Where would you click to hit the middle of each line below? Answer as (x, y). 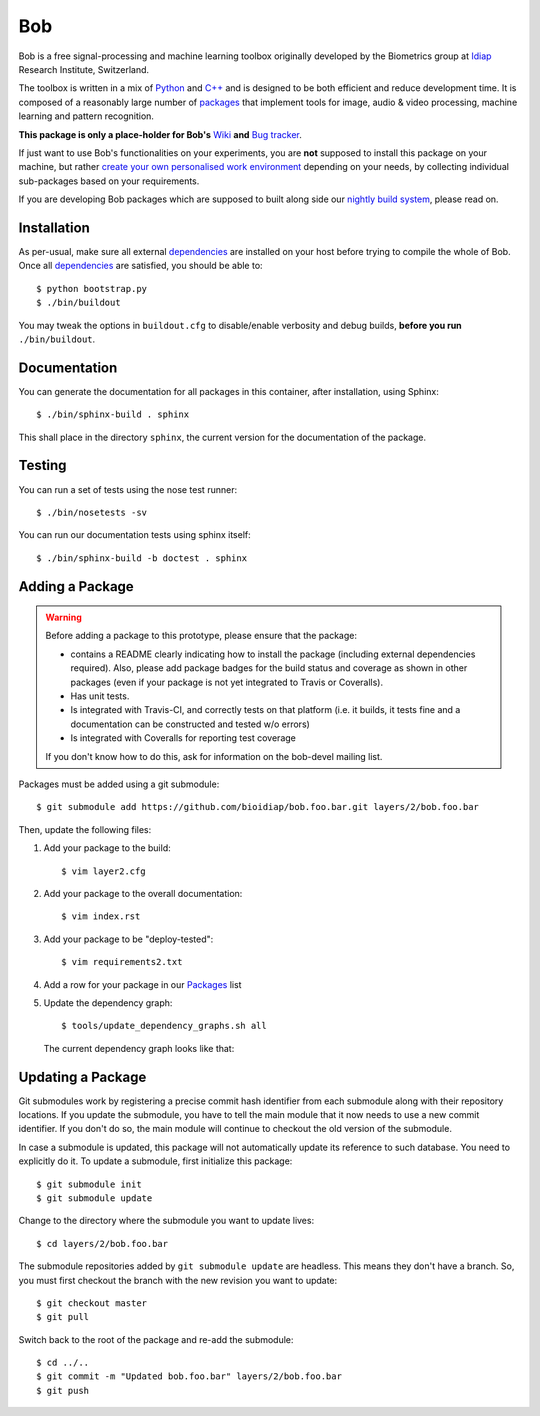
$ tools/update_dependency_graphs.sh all (164, 1026)
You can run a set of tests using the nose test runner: (128, 489)
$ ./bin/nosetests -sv (92, 512)
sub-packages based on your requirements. (109, 181)
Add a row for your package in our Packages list (142, 984)
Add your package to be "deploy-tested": (128, 939)
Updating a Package (82, 1076)
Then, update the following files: (85, 829)
